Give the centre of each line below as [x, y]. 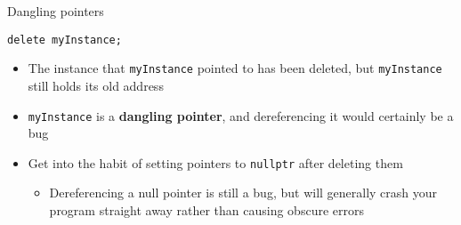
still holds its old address [96, 85]
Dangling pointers [56, 11]
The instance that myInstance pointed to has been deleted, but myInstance [235, 68]
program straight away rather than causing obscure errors [206, 210]
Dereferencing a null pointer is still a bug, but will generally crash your [243, 193]
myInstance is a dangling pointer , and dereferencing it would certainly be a [241, 115]
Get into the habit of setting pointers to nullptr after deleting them [215, 162]
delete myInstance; [65, 40]
